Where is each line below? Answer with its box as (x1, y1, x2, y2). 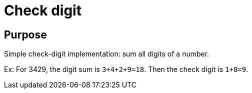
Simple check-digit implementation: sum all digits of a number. (4, 49, 209, 58)
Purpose (4, 28, 47, 41)
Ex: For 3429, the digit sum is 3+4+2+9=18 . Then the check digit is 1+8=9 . (4, 65, 248, 74)
